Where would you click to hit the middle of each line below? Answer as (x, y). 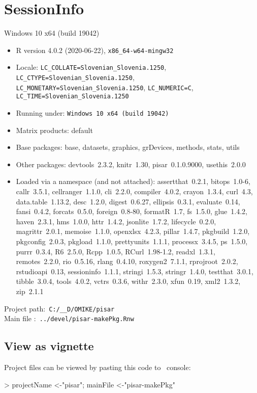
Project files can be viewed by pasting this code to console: (98, 367)
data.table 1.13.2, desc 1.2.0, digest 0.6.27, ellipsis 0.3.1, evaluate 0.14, (128, 201)
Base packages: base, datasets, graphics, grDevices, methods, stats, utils (128, 147)
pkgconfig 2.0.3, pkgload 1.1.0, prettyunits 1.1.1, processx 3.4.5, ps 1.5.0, (132, 241)
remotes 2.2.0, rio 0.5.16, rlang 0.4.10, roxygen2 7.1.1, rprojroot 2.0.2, (127, 261)
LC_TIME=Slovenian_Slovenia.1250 (72, 97)
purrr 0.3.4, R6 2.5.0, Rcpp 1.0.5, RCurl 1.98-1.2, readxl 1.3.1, (116, 251)
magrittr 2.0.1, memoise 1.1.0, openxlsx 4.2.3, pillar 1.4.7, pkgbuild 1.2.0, (133, 231)
